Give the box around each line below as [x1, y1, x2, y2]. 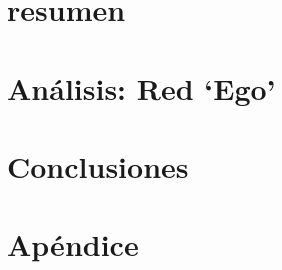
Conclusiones [7, 145, 189, 186]
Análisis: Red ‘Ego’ [7, 67, 276, 108]
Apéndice [7, 224, 139, 265]
